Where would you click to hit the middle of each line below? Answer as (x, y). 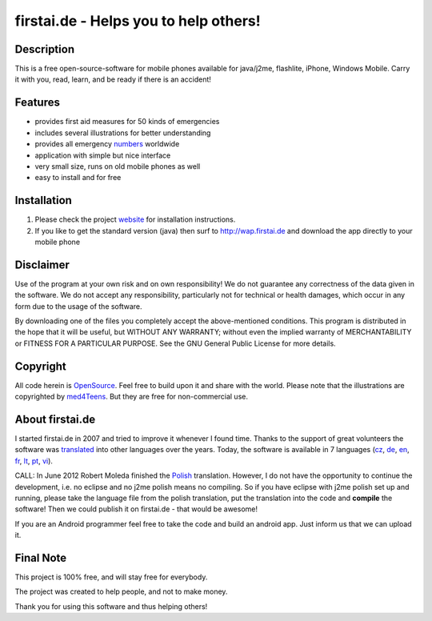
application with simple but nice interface (103, 155)
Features (37, 103)
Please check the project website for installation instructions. (135, 219)
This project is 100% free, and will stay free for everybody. (111, 577)
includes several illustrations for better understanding (123, 133)
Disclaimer (42, 264)
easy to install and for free (78, 178)
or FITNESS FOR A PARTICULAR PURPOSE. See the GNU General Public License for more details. (175, 343)
